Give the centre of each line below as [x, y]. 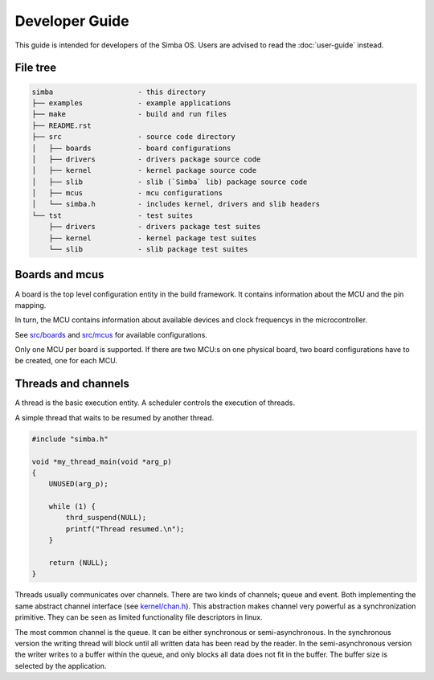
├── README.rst [61, 125]
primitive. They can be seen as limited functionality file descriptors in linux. [139, 617]
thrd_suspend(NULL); [106, 518]
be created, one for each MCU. [66, 361]
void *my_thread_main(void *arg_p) [102, 461]
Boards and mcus [59, 274]
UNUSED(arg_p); [78, 484]
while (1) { [72, 507]
